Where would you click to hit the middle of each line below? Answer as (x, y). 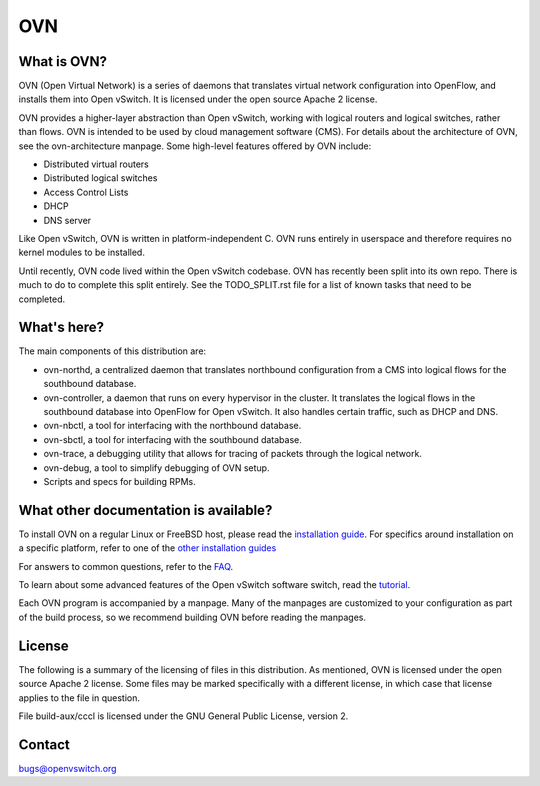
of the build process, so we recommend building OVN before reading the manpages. (192, 617)
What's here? (61, 327)
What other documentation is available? (145, 510)
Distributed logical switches (100, 178)
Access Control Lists (86, 192)
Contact (44, 744)
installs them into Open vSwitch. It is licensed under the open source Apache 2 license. (198, 99)
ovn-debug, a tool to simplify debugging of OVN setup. (156, 467)
